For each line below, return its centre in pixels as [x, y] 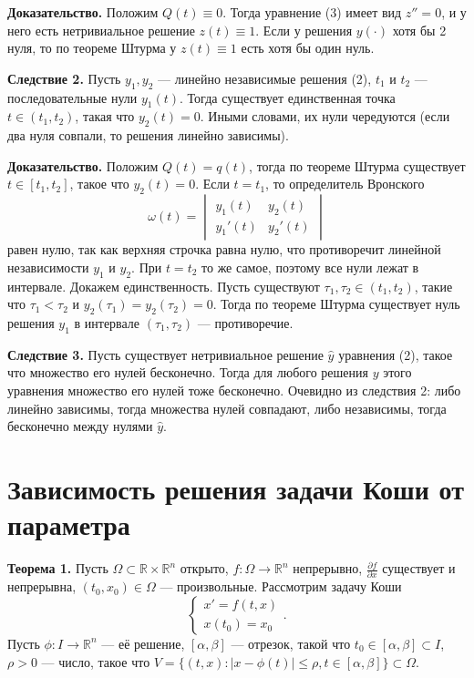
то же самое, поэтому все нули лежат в [310, 267]
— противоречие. [245, 322]
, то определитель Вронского [345, 184]
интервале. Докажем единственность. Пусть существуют [164, 286]
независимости [48, 267]
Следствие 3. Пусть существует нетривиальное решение [165, 354]
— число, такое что [96, 661]
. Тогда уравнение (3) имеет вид [312, 12]
